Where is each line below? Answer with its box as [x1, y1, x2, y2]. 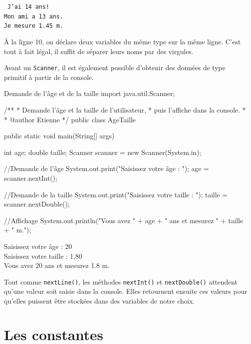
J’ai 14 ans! [7, 3, 50, 10]
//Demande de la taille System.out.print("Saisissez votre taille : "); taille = [4, 189, 228, 199]
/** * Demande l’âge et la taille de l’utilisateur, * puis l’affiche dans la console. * [4, 105, 246, 115]
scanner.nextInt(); [4, 172, 58, 183]
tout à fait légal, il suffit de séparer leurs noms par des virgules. [4, 46, 193, 56]
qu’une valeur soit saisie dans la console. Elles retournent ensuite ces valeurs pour [4, 286, 248, 296]
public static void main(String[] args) [4, 131, 115, 141]
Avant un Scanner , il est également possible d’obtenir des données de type [4, 62, 226, 73]
